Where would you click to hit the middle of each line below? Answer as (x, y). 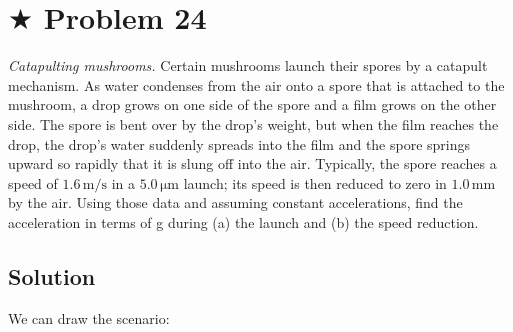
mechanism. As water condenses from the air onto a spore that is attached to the (256, 84)
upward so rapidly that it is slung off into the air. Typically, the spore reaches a (252, 163)
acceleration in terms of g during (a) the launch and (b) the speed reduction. (243, 221)
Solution (52, 275)
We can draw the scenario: (89, 317)
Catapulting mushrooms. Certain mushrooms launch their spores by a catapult (248, 65)
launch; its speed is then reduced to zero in (315, 182)
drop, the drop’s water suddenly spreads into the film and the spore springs (239, 143)
